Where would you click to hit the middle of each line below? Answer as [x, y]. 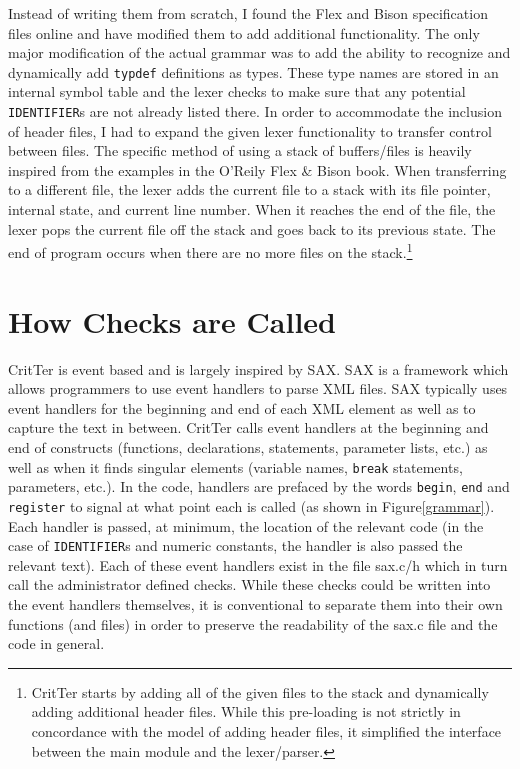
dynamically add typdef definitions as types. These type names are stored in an [253, 71]
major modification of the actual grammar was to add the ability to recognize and [259, 52]
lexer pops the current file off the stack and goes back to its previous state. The [252, 228]
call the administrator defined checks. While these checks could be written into [249, 584]
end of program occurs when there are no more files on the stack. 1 [210, 250]
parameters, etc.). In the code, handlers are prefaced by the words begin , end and [259, 486]
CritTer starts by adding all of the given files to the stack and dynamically [260, 691]
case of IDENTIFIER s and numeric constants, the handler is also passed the [235, 545]
